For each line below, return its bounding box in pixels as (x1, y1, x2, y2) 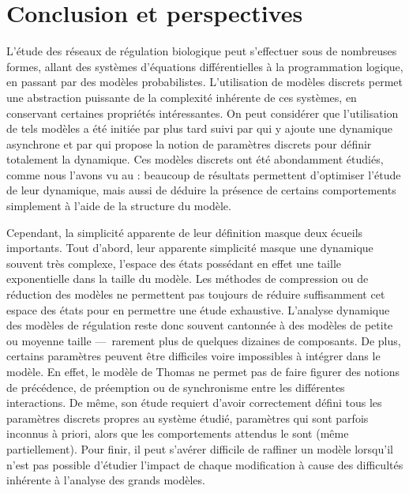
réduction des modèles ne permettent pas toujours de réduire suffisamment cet (6, 286, 385, 303)
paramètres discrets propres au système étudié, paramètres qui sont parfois (6, 409, 369, 426)
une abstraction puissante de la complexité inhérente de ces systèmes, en (6, 88, 357, 105)
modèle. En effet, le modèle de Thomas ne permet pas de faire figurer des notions (6, 363, 400, 379)
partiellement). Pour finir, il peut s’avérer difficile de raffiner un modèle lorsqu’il (6, 440, 393, 457)
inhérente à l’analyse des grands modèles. (6, 472, 205, 488)
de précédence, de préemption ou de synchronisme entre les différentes (6, 378, 345, 395)
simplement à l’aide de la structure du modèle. (6, 198, 231, 214)
